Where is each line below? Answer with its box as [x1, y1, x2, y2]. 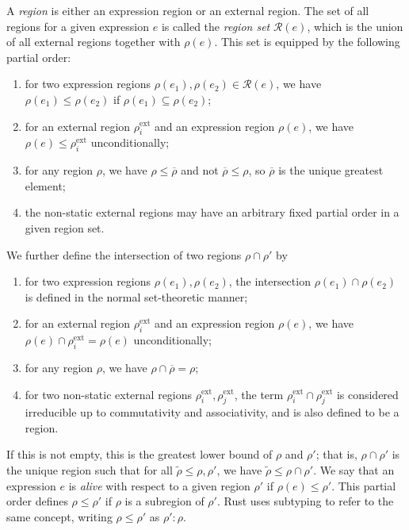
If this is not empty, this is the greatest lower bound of [6, 446, 273, 463]
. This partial [331, 477, 396, 494]
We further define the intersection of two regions [6, 246, 242, 263]
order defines [6, 493, 68, 509]
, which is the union [307, 17, 403, 34]
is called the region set [161, 17, 270, 34]
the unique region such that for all [6, 462, 173, 478]
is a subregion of [124, 493, 204, 509]
